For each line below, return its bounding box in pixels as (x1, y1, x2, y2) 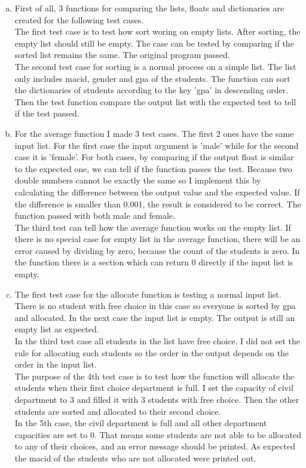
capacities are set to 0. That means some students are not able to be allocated (14, 428, 301, 441)
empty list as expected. (14, 323, 99, 335)
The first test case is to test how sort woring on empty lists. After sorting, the (14, 25, 301, 38)
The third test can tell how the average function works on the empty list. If (14, 221, 291, 233)
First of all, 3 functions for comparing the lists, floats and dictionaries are (14, 2, 284, 14)
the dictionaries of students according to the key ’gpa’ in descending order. (14, 84, 289, 96)
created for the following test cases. (14, 13, 144, 26)
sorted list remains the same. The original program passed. (14, 48, 230, 61)
